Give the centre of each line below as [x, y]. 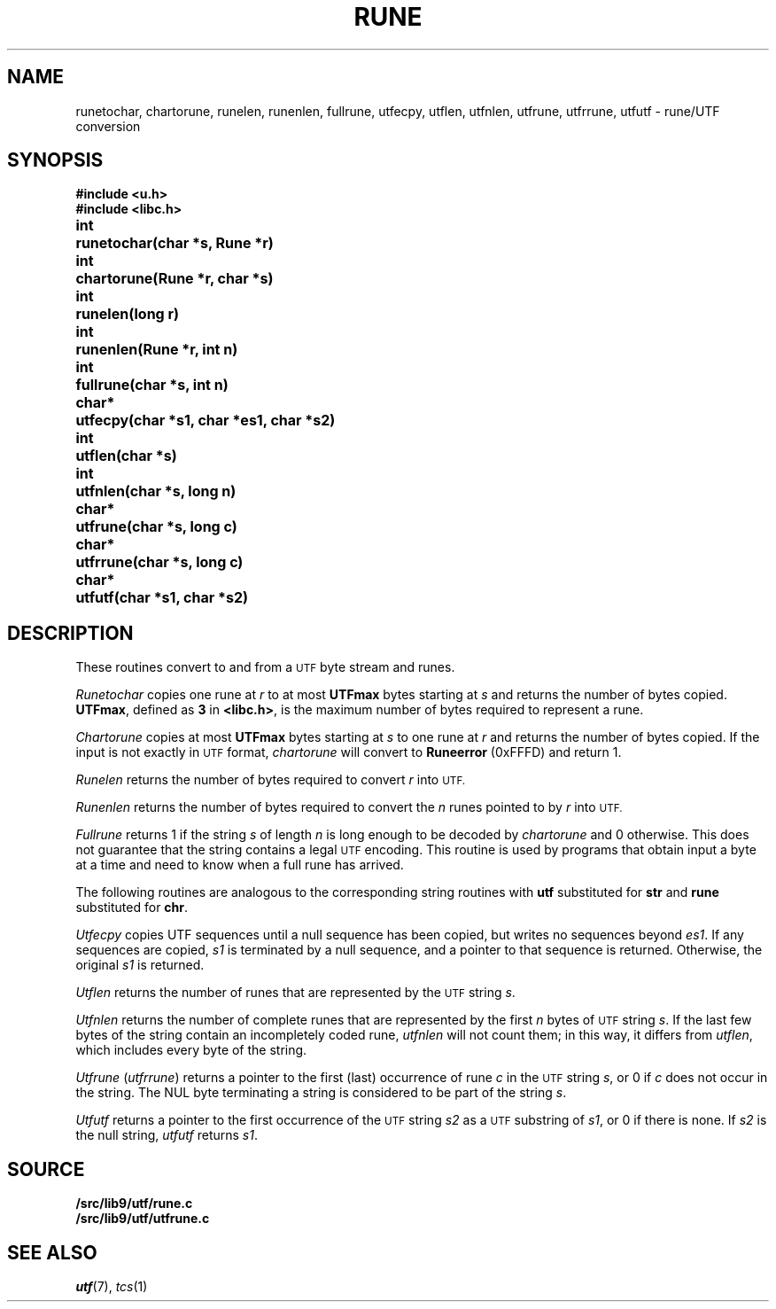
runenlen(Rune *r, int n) [157, 350]
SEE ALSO [52, 1252]
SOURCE [46, 1169]
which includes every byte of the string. [191, 1050]
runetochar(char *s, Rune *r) [175, 243]
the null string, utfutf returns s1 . [167, 1135]
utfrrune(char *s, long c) [159, 562]
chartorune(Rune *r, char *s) [175, 279]
